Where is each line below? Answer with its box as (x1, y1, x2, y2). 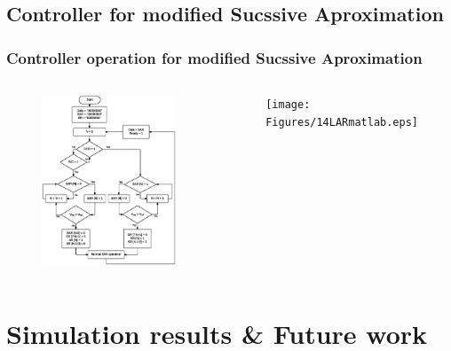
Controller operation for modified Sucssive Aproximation (6, 46, 423, 68)
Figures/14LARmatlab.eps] (265, 115, 418, 129)
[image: (265, 98, 311, 111)
